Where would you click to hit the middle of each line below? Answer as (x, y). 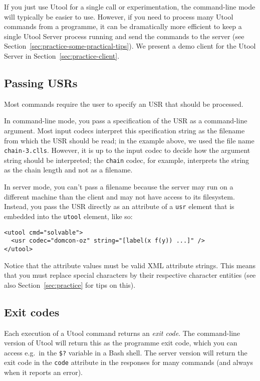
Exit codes (32, 312)
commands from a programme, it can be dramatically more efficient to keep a (123, 26)
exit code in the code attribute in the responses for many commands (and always (128, 362)
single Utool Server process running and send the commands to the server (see (124, 36)
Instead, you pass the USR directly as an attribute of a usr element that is (119, 206)
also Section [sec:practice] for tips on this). (70, 284)
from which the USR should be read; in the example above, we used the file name (129, 140)
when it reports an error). (44, 372)
